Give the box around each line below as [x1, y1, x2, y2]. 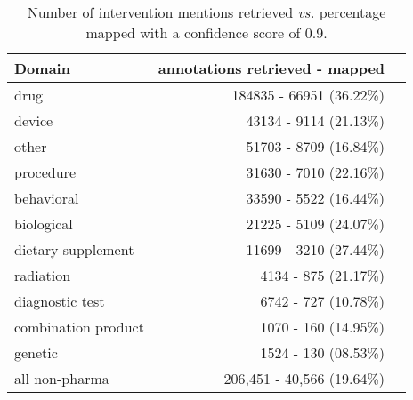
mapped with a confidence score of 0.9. [85, 22, 328, 43]
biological [14, 213, 73, 234]
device [14, 110, 53, 131]
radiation [14, 265, 71, 285]
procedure [14, 162, 76, 182]
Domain [14, 58, 70, 78]
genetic [14, 342, 58, 363]
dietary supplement [14, 239, 134, 260]
